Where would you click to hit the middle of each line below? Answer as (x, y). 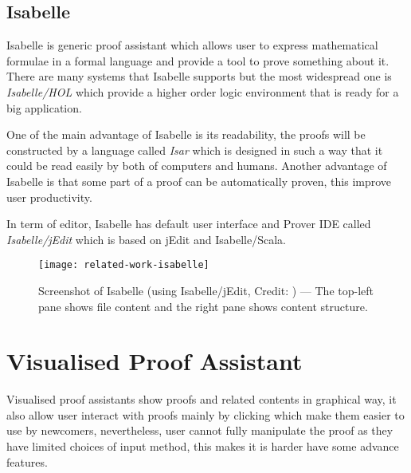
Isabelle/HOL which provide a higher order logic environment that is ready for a (203, 91)
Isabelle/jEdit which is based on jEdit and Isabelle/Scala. (146, 239)
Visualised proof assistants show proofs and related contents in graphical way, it (202, 399)
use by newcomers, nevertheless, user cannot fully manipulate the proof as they (200, 430)
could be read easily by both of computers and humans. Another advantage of (197, 166)
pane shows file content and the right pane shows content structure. (203, 306)
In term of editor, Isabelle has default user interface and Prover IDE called (189, 224)
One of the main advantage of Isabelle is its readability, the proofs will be (186, 134)
